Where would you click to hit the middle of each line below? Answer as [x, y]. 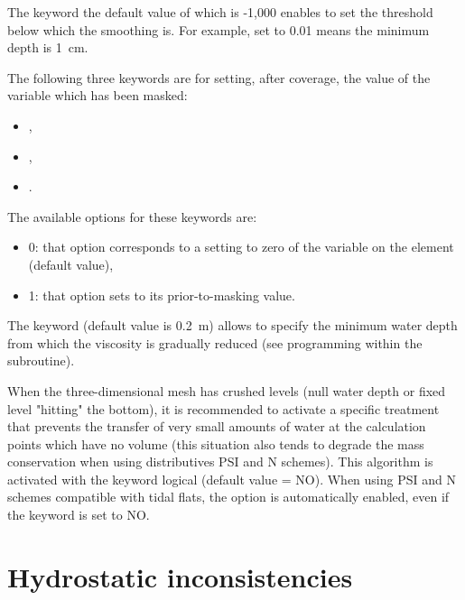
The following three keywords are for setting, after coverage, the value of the [219, 77]
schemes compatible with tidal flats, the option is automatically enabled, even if [228, 497]
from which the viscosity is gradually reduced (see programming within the [215, 342]
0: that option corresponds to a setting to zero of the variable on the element [241, 247]
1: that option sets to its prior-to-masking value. [162, 295]
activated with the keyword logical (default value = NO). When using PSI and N [232, 479]
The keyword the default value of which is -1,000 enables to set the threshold [220, 12]
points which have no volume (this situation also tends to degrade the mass [216, 443]
